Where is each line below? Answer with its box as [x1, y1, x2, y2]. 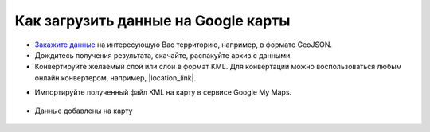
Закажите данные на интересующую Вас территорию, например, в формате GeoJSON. [34, 40, 332, 49]
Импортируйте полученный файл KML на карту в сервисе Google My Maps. [34, 87, 292, 97]
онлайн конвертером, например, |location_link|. [34, 72, 197, 83]
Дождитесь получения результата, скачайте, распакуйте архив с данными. [34, 50, 292, 60]
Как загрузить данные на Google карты [14, 12, 291, 29]
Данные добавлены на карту [34, 106, 133, 115]
